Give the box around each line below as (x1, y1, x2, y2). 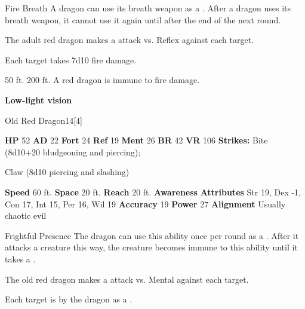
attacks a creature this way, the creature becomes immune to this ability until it (5, 241, 298, 253)
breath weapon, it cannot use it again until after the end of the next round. (5, 13, 281, 26)
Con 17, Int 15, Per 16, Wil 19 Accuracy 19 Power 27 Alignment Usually (5, 197, 286, 210)
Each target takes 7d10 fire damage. (5, 53, 137, 66)
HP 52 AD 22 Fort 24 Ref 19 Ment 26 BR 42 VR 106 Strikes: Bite (5, 134, 268, 146)
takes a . (5, 252, 36, 265)
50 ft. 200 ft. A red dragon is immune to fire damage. (5, 74, 200, 86)
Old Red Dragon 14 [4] (5, 114, 82, 126)
